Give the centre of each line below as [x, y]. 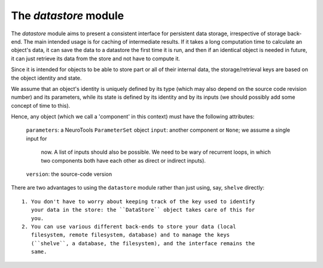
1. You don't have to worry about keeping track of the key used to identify [138, 201]
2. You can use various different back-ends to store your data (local [129, 226]
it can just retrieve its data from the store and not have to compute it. [96, 58]
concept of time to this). [41, 105]
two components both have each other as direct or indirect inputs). [124, 160]
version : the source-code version [69, 174]
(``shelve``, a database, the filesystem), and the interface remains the [143, 243]
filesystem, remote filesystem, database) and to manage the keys [130, 235]
